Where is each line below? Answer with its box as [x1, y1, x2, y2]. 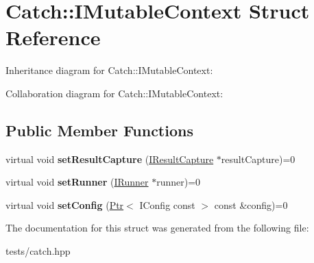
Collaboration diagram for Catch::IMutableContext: [5, 86, 224, 100]
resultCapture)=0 [221, 151, 295, 166]
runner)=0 [156, 175, 201, 189]
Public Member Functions [5, 119, 193, 140]
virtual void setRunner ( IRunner [5, 175, 149, 189]
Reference [5, 23, 101, 51]
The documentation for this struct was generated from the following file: [5, 221, 309, 235]
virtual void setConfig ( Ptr [5, 197, 124, 212]
